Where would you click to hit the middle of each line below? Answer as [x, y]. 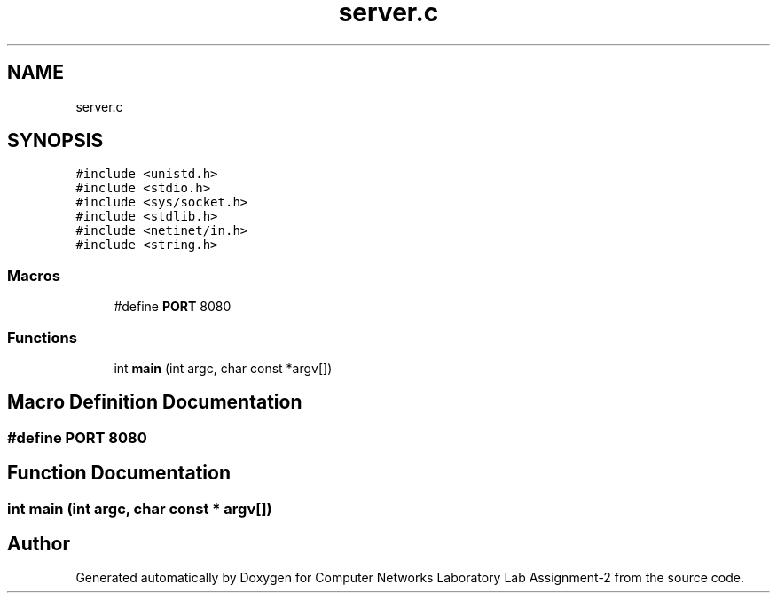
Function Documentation [119, 473]
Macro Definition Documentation [155, 402]
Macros [34, 275]
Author [39, 544]
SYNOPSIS [55, 141]
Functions [42, 337]
